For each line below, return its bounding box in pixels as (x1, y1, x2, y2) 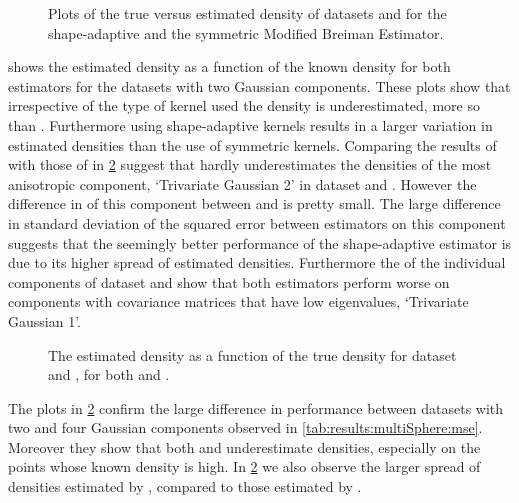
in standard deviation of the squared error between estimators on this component (8, 212, 506, 233)
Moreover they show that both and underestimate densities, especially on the (8, 436, 481, 457)
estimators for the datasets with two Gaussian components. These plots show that (8, 75, 511, 96)
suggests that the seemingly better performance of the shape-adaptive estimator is (8, 232, 512, 253)
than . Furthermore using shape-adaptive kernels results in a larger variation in (8, 114, 493, 135)
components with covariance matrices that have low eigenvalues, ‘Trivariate (8, 291, 469, 312)
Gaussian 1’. (8, 310, 81, 331)
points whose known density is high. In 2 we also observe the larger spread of (8, 456, 481, 477)
